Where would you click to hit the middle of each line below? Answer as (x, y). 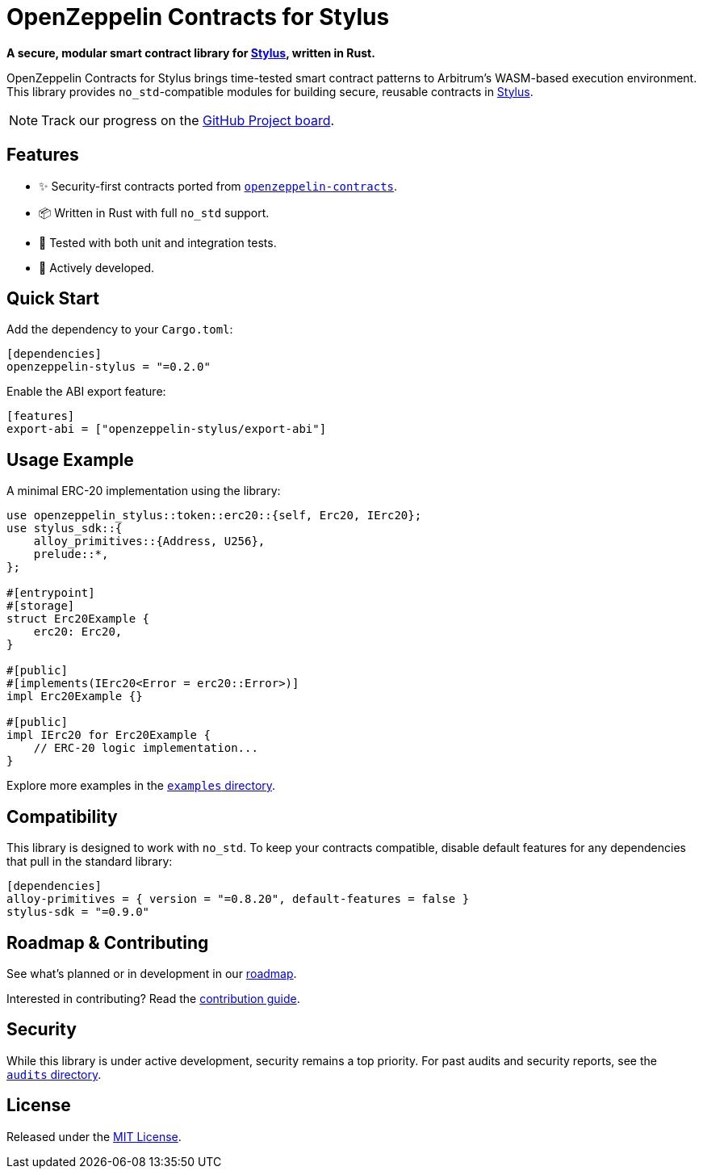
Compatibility (62, 816)
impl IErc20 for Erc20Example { (109, 735)
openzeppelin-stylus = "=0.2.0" (109, 367)
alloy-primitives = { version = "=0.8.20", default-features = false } (238, 899)
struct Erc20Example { (78, 619)
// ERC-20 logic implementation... (146, 748)
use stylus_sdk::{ (65, 529)
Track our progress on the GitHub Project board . (188, 120)
